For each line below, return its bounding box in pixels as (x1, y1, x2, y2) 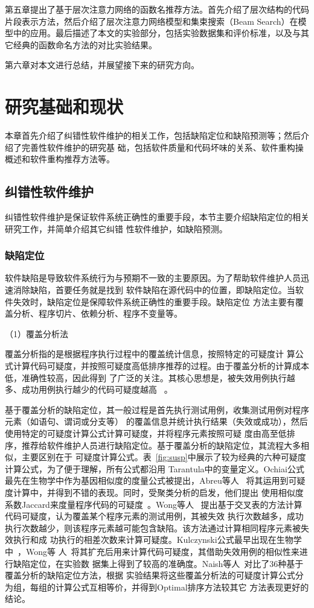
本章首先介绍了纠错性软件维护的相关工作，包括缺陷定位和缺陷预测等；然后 (5, 129, 301, 142)
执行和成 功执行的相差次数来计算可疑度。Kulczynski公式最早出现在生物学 (13, 533, 302, 546)
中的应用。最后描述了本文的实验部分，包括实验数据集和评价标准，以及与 (13, 27, 301, 39)
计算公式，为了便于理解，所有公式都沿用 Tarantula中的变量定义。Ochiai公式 (5, 462, 304, 475)
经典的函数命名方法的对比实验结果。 (13, 38, 157, 51)
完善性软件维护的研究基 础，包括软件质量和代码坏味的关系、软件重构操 (21, 141, 304, 153)
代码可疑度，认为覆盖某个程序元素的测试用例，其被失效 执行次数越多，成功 (5, 510, 304, 522)
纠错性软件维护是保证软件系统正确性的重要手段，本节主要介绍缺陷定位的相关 (5, 211, 309, 223)
